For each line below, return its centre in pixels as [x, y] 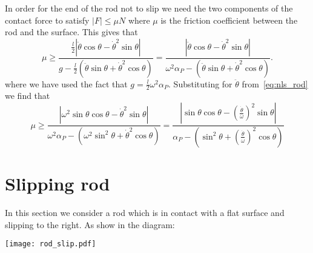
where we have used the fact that [66, 83]
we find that [28, 96]
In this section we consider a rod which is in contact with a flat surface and [145, 213]
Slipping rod [58, 184]
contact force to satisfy [47, 20]
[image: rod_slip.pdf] [51, 244]
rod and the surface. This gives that [71, 32]
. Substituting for [200, 83]
